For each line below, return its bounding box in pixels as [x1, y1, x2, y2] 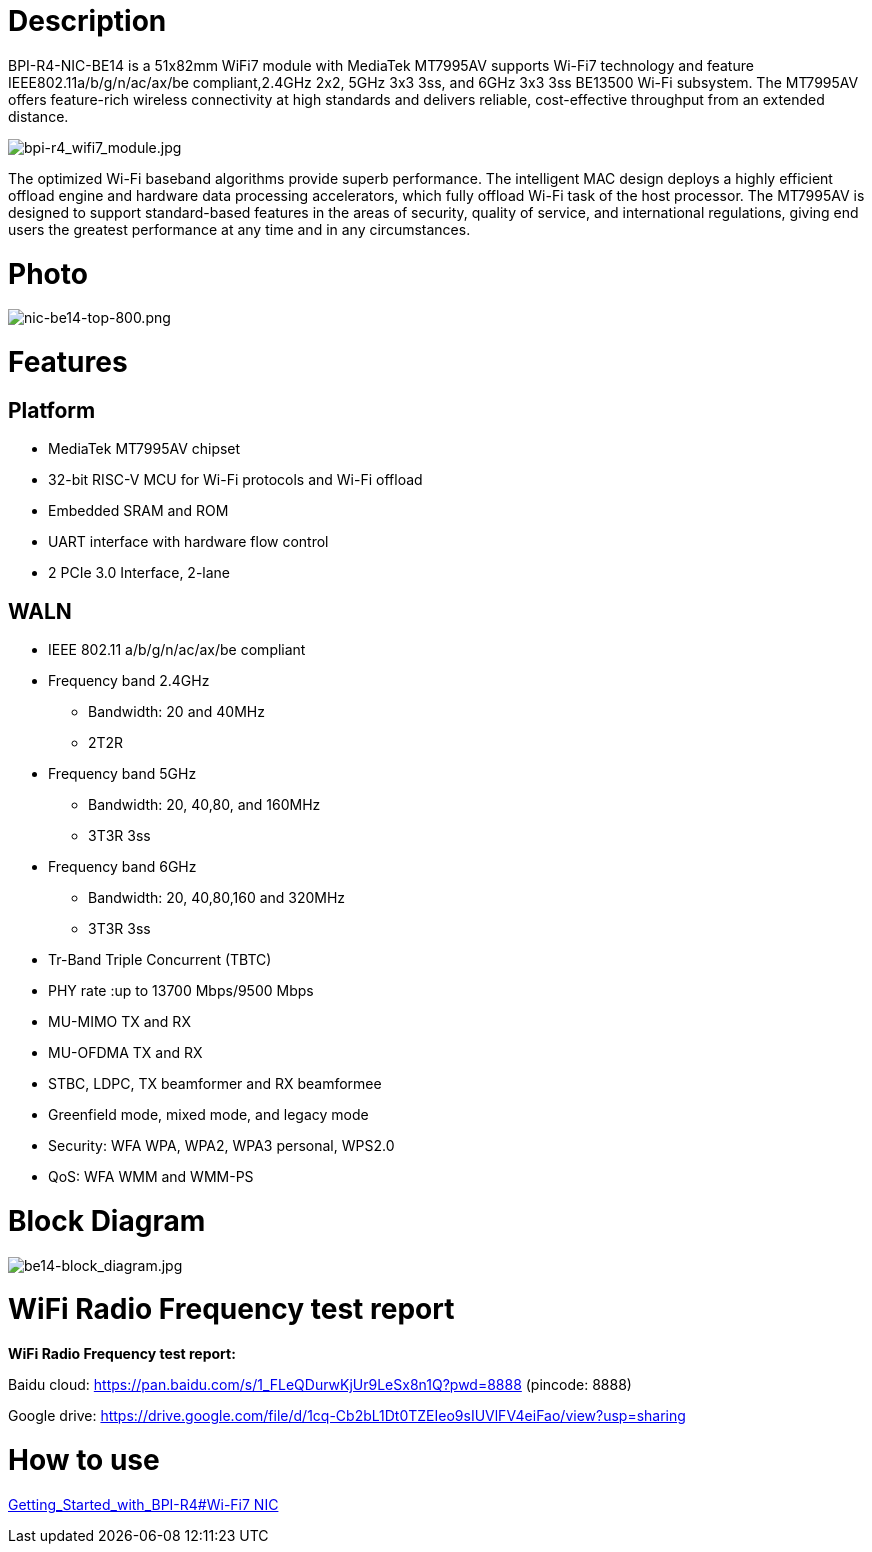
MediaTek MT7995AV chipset [48, 440, 241, 458]
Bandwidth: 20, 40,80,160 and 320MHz [88, 889, 346, 907]
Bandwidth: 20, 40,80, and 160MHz [88, 796, 321, 814]
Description [8, 4, 167, 38]
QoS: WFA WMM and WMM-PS [48, 1168, 254, 1186]
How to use [8, 1442, 160, 1477]
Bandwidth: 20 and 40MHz [88, 703, 265, 721]
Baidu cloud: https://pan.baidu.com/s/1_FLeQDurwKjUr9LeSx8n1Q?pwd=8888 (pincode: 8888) [8, 1376, 632, 1394]
